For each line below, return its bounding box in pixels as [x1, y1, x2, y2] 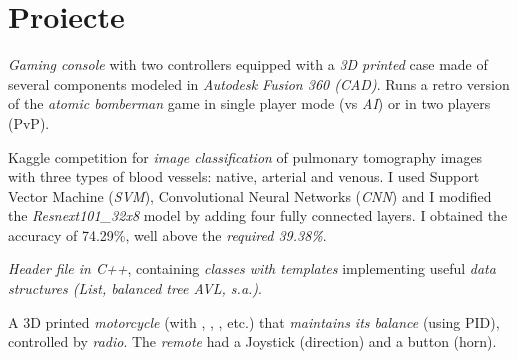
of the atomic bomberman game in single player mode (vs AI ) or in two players [8, 93, 491, 114]
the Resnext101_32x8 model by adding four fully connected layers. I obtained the [8, 205, 508, 226]
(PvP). [8, 112, 50, 133]
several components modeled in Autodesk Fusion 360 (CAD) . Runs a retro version [8, 73, 510, 94]
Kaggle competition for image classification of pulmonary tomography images [8, 146, 483, 167]
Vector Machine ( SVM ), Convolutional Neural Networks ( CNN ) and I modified [8, 185, 492, 206]
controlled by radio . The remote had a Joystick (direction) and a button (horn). [8, 331, 497, 352]
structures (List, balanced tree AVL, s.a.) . [8, 278, 262, 299]
